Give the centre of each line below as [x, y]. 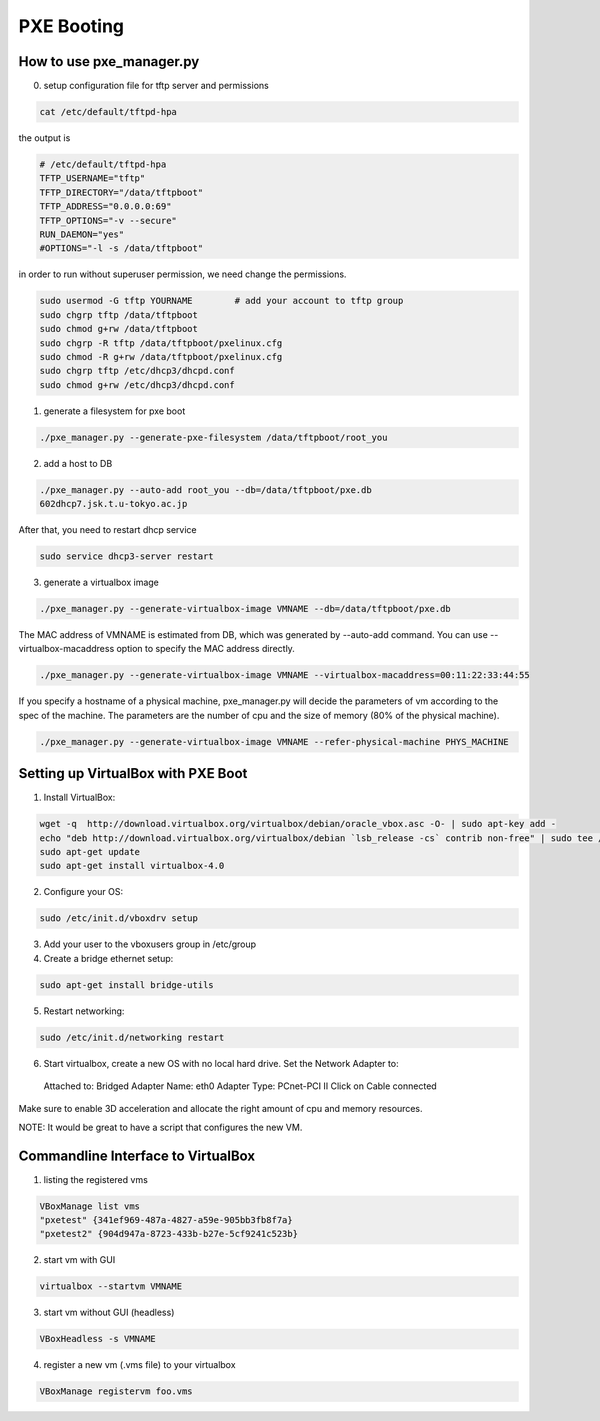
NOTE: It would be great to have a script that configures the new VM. [160, 1127]
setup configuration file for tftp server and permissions [156, 86]
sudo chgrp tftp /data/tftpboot [119, 314]
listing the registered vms [96, 1179]
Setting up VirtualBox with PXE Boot [133, 773]
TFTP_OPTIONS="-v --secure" [108, 220]
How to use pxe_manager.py [109, 61]
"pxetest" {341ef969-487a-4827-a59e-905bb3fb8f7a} [166, 1220]
